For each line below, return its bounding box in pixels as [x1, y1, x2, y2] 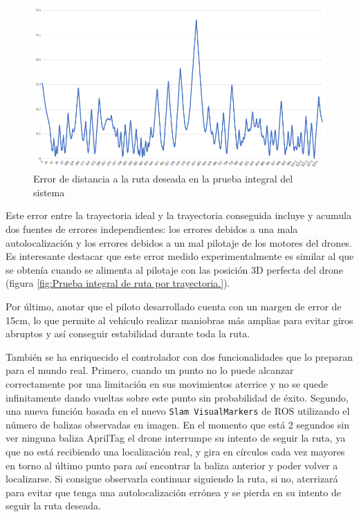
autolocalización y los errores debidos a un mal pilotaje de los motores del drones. [6, 235, 352, 250]
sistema [33, 185, 65, 199]
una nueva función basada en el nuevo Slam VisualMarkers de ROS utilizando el [6, 404, 350, 418]
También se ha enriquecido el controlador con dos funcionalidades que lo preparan [6, 349, 353, 364]
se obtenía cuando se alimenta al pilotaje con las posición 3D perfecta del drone [6, 262, 343, 276]
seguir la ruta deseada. [6, 498, 101, 513]
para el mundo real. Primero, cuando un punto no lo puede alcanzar [6, 363, 294, 377]
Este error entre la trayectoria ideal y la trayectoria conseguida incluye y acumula [6, 208, 351, 223]
